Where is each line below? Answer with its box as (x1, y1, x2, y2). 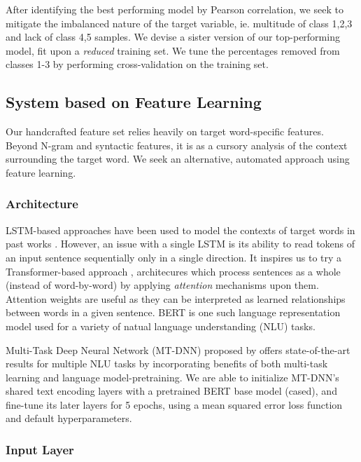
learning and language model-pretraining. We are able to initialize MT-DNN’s (6, 369, 339, 384)
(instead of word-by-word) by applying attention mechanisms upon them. (6, 278, 319, 292)
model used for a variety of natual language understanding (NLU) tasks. (6, 318, 316, 333)
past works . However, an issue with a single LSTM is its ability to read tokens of (6, 236, 355, 251)
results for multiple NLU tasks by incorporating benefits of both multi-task (6, 356, 328, 371)
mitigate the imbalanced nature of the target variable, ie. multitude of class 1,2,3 (6, 15, 353, 30)
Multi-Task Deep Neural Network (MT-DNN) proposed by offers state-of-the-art (6, 342, 351, 357)
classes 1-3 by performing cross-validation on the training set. (6, 57, 269, 72)
